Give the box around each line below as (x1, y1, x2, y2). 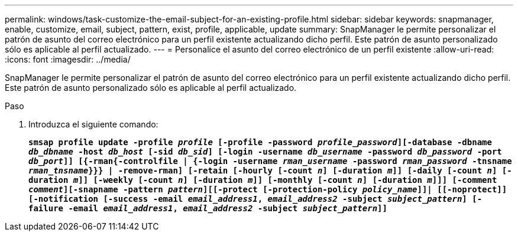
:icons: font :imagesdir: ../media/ (5, 54, 131, 64)
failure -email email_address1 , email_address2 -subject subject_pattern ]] (28, 204, 387, 213)
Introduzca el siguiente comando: (28, 119, 158, 129)
